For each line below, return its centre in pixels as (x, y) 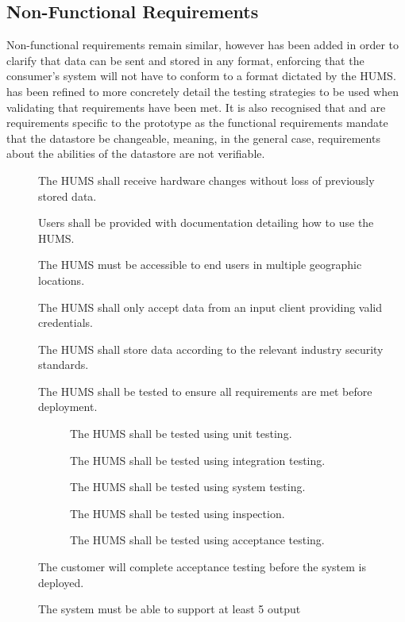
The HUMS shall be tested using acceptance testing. (197, 540)
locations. (62, 280)
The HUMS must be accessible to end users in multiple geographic (200, 265)
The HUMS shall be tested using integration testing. (198, 460)
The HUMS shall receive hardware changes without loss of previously (206, 180)
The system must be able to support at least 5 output (170, 609)
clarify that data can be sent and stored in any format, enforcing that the (185, 60)
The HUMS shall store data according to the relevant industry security (211, 349)
